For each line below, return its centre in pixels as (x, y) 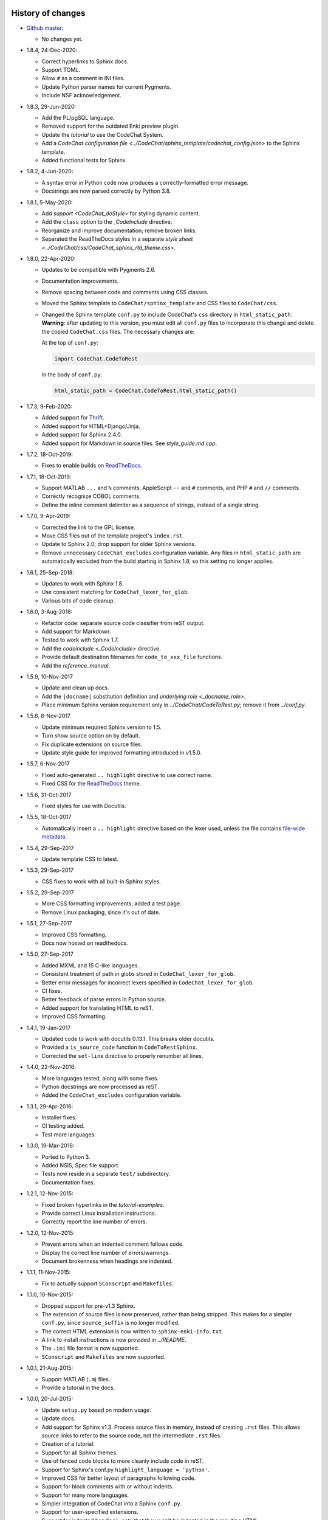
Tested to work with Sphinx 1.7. (80, 640)
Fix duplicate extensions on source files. (92, 744)
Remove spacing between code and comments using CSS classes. (125, 292)
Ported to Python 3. (66, 1157)
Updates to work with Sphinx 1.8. (83, 583)
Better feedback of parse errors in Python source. (104, 1000)
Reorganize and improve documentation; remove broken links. (119, 230)
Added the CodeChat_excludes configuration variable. (111, 1095)
